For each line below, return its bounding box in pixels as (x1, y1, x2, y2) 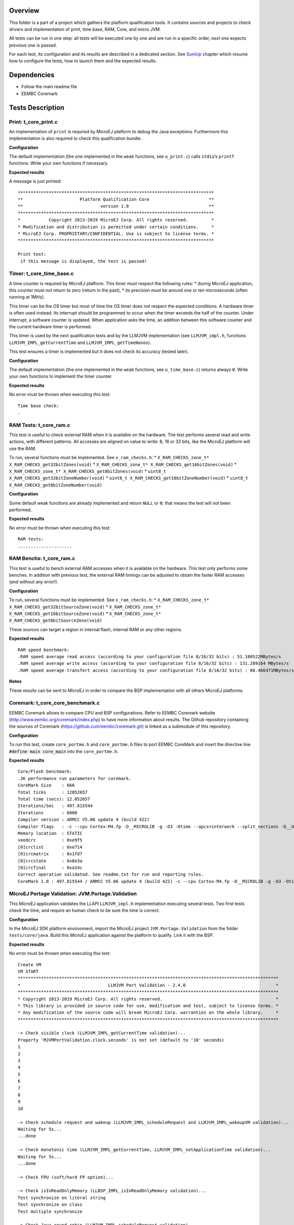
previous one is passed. (9, 42, 57, 48)
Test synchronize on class (18, 1202, 83, 1207)
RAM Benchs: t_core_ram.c (9, 555, 75, 562)
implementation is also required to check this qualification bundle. (9, 135, 142, 142)
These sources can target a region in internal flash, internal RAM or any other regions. (9, 626, 182, 632)
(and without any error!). (9, 579, 58, 585)
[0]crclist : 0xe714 (18, 844, 83, 850)
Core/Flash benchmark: (18, 769, 73, 774)
